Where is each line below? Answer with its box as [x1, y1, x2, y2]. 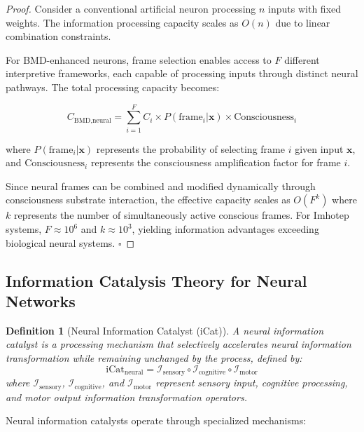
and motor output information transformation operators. [6, 389, 247, 404]
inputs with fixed [268, 1, 342, 15]
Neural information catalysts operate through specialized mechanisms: [6, 413, 307, 428]
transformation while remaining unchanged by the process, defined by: [6, 351, 302, 365]
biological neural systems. [6, 235, 115, 250]
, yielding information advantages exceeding [132, 222, 319, 236]
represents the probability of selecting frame [96, 141, 285, 156]
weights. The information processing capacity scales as [6, 15, 239, 29]
